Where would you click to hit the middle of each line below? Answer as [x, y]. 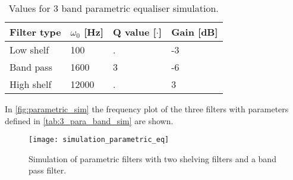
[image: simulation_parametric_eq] [99, 140]
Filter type [35, 32]
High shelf [31, 84]
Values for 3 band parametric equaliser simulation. [114, 8]
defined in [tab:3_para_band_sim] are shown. [89, 120]
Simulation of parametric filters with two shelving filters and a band [152, 158]
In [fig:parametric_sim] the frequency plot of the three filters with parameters [147, 109]
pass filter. [48, 170]
